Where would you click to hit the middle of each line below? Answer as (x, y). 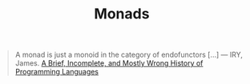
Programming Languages (57, 72)
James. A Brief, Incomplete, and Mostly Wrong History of (109, 63)
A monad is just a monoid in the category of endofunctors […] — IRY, (129, 55)
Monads (122, 14)
